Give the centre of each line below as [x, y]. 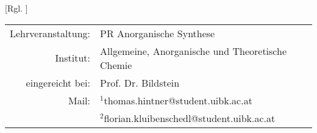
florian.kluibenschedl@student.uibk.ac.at [190, 118]
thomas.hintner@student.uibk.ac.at [178, 100]
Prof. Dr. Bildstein [140, 82]
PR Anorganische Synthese [157, 33]
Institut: [73, 58]
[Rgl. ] [16, 8]
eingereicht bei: [58, 82]
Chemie [116, 65]
